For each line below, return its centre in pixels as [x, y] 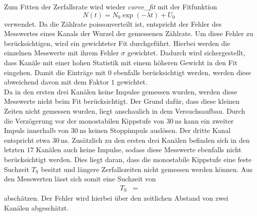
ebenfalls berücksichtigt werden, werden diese [183, 72]
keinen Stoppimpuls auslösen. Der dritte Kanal [160, 130]
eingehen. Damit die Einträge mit [55, 72]
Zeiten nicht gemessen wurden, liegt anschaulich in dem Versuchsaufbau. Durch [125, 110]
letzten [14, 150]
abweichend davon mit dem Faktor [57, 82]
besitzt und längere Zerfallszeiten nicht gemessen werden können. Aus [147, 169]
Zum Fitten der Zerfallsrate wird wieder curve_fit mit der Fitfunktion [111, 6]
